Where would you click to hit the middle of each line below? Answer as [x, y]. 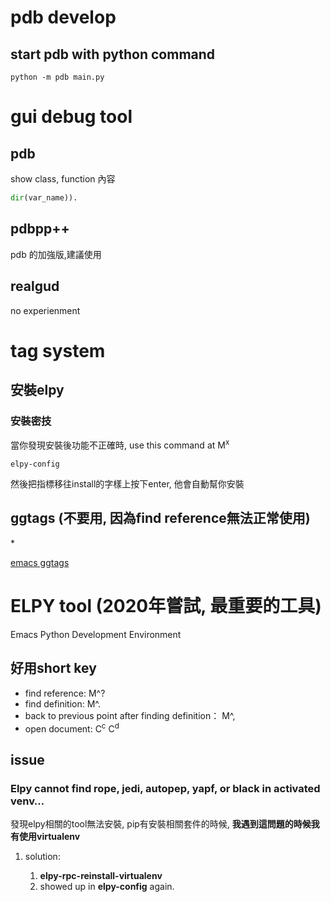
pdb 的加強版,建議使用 [56, 254]
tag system [58, 350]
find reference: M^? [65, 693]
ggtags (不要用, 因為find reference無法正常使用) [160, 518]
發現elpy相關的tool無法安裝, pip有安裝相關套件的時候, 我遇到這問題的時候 [161, 823]
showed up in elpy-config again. [107, 886]
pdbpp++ [40, 229]
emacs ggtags [40, 562]
